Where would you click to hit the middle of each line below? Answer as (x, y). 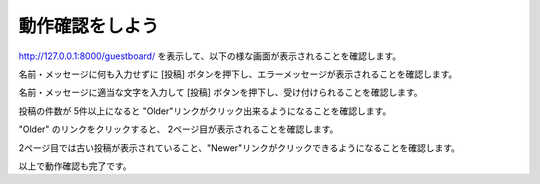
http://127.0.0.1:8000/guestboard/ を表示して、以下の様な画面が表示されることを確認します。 (210, 56)
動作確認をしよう (89, 26)
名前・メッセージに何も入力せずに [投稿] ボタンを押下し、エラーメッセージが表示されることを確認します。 (238, 74)
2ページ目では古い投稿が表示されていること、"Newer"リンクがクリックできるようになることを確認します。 (239, 147)
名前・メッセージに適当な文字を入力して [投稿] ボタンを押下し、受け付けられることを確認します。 (220, 92)
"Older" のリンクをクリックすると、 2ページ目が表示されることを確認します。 (178, 129)
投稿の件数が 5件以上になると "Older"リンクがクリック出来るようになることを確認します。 (205, 111)
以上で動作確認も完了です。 (75, 166)
